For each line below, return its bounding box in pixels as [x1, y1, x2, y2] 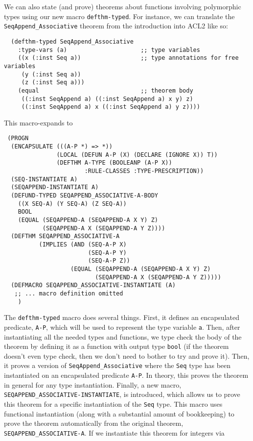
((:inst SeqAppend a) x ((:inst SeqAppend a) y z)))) [21, 103, 200, 111]
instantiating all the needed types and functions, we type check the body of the [4, 331, 242, 342]
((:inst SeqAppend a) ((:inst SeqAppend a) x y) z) [21, 95, 193, 102]
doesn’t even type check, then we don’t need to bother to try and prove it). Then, [4, 350, 250, 361]
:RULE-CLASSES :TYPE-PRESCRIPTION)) [84, 168, 204, 175]
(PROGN [7, 135, 29, 142]
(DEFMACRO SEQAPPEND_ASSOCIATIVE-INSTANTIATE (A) [11, 282, 176, 289]
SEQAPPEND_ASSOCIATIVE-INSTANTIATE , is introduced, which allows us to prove [4, 389, 240, 399]
